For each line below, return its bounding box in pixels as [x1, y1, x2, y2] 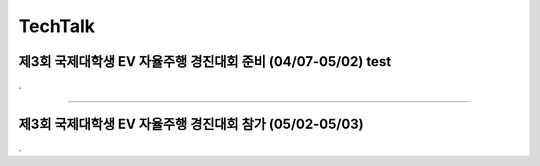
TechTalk [18, 15, 95, 37]
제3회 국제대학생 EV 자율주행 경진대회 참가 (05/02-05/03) [18, 115, 364, 132]
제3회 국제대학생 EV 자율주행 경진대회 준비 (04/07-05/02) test [18, 53, 392, 70]
